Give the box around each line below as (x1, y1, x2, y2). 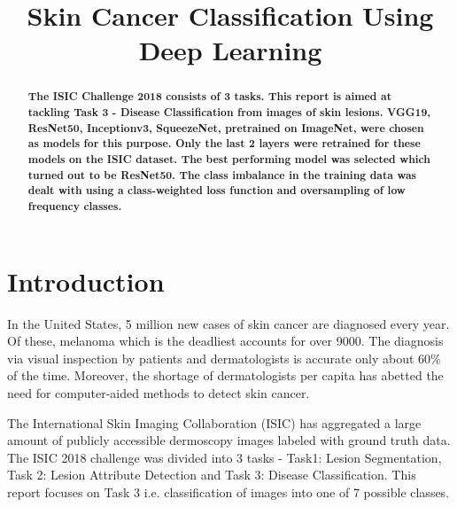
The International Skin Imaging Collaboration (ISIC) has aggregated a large (7, 413, 422, 432)
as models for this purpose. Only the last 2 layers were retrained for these (27, 136, 421, 152)
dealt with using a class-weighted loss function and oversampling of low (27, 183, 406, 199)
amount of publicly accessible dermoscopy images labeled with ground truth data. (7, 431, 451, 449)
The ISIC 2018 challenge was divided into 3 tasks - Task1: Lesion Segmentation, (7, 448, 442, 466)
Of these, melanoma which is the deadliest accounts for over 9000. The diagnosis (7, 331, 444, 350)
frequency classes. (27, 198, 122, 214)
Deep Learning (138, 32, 322, 68)
